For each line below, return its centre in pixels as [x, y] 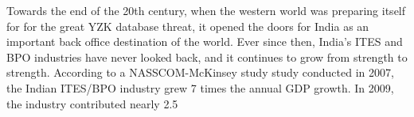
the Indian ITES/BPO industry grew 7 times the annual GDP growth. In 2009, [200, 87]
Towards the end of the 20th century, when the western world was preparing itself [206, 10]
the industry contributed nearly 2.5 [92, 103]
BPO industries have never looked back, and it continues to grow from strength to [207, 57]
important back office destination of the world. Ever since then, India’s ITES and [205, 42]
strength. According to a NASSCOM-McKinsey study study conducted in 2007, [200, 72]
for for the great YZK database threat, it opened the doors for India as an [188, 26]
